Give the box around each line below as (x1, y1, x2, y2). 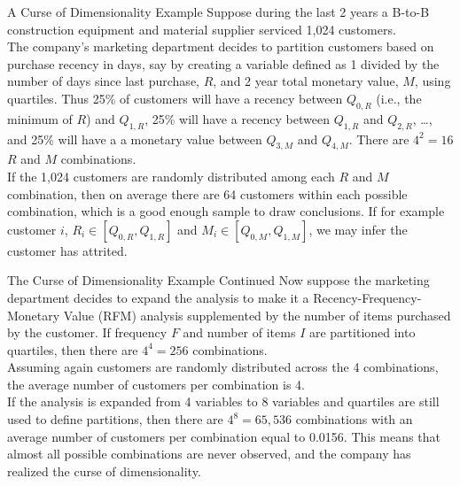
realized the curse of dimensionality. (7, 461, 201, 480)
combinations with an (295, 410, 413, 428)
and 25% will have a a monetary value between (7, 129, 262, 148)
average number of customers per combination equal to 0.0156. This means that (7, 427, 441, 445)
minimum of (7, 109, 73, 127)
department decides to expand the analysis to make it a (7, 288, 309, 306)
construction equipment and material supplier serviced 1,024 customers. (7, 19, 396, 38)
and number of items (183, 323, 296, 342)
